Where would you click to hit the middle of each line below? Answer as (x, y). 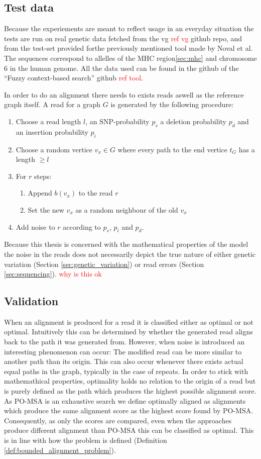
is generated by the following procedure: (172, 104)
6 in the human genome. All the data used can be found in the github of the (121, 68)
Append (40, 193)
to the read (96, 193)
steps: (43, 176)
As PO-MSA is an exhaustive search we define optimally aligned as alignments (125, 400)
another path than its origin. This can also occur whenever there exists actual (124, 361)
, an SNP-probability (117, 121)
